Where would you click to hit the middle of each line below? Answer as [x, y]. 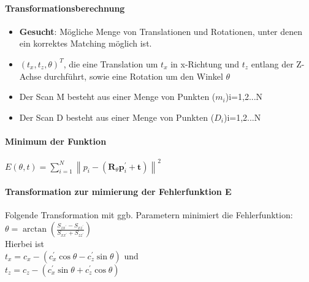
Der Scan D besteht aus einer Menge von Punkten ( [117, 117]
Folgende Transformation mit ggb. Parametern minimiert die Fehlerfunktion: [149, 215]
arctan [35, 230]
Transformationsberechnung [65, 8]
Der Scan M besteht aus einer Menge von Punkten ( [117, 97]
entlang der [272, 63]
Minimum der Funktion [56, 141]
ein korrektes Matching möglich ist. [86, 43]
